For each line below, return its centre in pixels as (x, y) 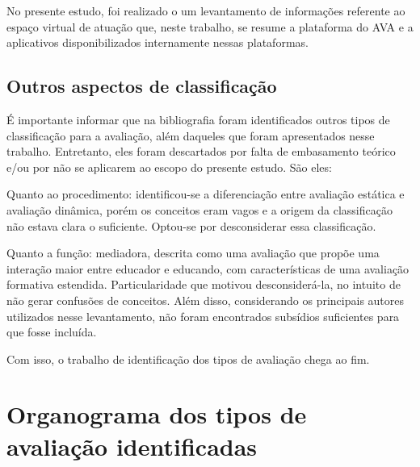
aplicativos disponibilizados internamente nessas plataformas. (157, 42)
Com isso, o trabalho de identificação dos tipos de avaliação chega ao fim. (188, 359)
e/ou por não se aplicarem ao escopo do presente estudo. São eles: (169, 167)
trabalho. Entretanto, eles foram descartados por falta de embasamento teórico (201, 151)
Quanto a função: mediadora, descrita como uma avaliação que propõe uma (193, 253)
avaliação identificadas (132, 446)
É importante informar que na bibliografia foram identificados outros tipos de (198, 119)
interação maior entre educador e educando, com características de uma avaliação (208, 268)
